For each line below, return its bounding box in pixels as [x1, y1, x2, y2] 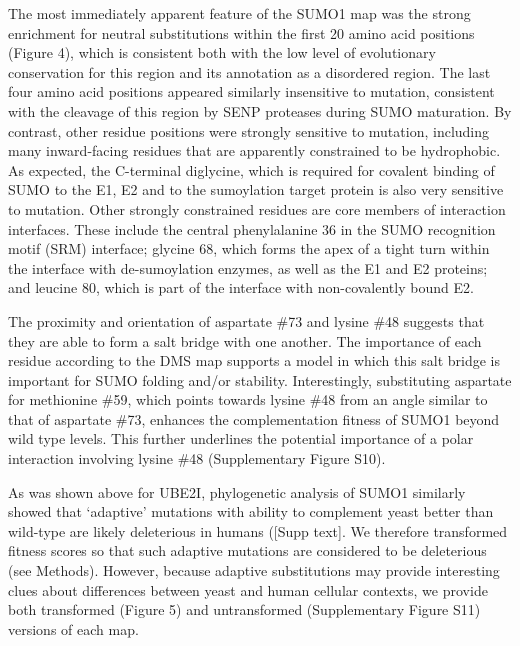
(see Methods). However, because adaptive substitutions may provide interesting [8, 560, 500, 581]
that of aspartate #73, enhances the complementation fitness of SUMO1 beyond [8, 408, 500, 429]
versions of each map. [8, 618, 139, 639]
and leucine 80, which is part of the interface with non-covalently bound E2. [8, 277, 474, 298]
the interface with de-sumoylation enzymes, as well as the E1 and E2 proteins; [8, 257, 488, 278]
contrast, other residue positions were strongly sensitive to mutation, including [8, 120, 490, 141]
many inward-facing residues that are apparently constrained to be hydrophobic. [8, 140, 501, 161]
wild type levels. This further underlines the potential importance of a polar [8, 428, 474, 449]
